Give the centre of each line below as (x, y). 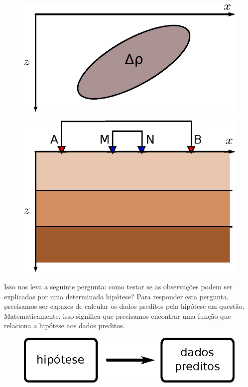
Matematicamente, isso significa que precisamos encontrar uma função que (118, 316)
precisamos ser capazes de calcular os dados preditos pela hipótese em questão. (124, 306)
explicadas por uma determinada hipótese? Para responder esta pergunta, (117, 296)
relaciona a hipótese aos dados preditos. (64, 325)
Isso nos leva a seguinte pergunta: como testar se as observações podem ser (118, 286)
